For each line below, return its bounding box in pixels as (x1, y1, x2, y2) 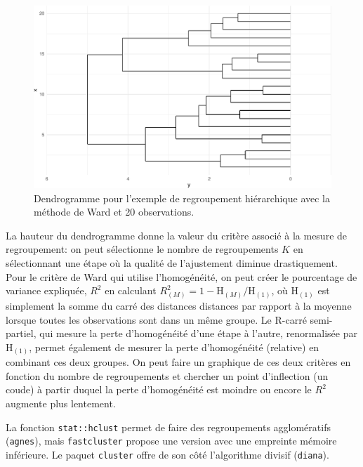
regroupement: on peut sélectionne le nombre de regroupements (6, 242, 279, 256)
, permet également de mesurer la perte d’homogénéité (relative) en (29, 339, 319, 354)
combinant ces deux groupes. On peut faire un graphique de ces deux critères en (6, 355, 351, 369)
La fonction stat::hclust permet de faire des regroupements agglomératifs (6, 419, 331, 434)
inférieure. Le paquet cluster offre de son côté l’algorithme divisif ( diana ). (6, 447, 329, 461)
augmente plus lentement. (6, 396, 116, 410)
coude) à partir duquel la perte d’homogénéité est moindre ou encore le (6, 382, 312, 397)
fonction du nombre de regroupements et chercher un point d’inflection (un (6, 368, 329, 383)
